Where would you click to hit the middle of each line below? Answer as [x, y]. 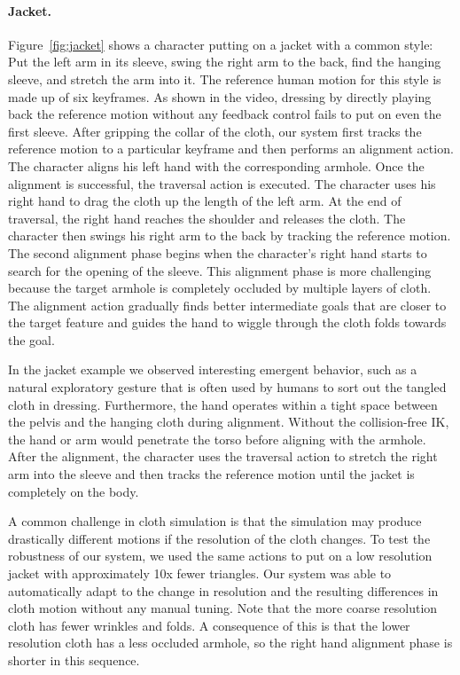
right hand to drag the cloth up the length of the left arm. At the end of [205, 201]
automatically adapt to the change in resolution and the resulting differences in [223, 590]
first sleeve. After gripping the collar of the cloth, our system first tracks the [215, 131]
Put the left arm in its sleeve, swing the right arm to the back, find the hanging [225, 62]
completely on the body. [74, 491]
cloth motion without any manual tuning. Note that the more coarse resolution [223, 608]
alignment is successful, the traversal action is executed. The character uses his [222, 183]
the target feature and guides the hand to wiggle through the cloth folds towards [227, 322]
